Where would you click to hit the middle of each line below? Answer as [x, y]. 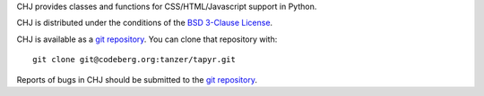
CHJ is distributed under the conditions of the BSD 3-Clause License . [145, 23]
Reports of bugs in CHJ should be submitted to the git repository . [137, 79]
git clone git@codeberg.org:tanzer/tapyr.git [134, 60]
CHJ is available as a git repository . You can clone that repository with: [147, 39]
